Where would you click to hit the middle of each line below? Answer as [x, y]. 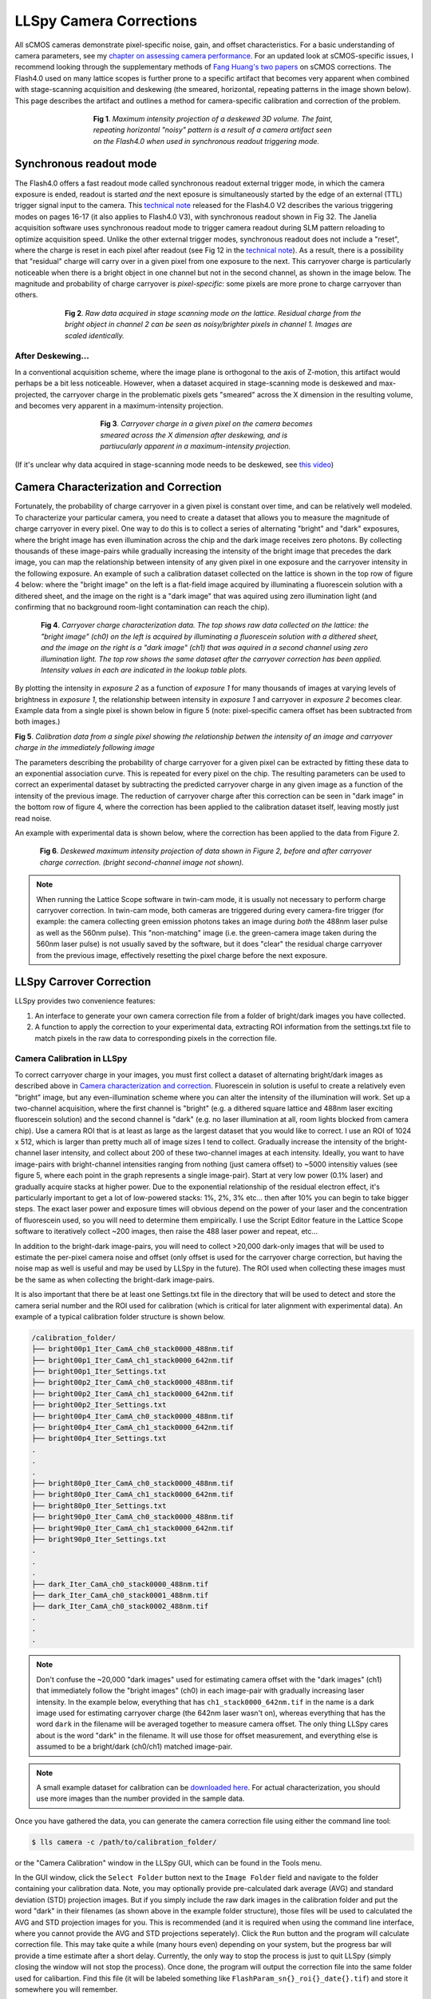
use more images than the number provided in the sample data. [140, 1798]
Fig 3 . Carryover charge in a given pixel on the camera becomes [206, 424]
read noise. [33, 818]
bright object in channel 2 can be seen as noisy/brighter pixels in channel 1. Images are [209, 325]
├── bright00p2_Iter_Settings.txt [99, 1405]
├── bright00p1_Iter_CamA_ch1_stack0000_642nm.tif [133, 1360]
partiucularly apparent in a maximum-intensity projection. [196, 446]
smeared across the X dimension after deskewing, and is [194, 435]
